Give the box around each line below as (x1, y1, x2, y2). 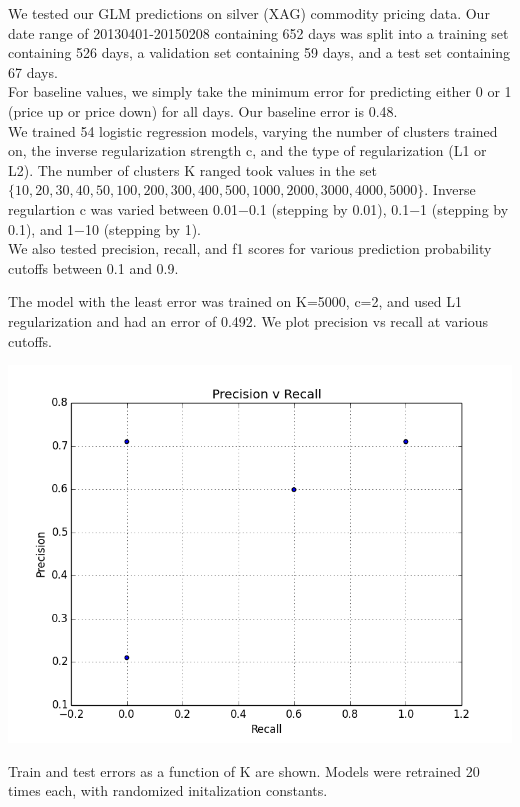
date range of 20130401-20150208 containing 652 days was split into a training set (8, 22, 509, 43)
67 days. (8, 61, 58, 82)
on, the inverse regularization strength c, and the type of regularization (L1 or (8, 140, 487, 161)
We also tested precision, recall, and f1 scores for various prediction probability (8, 238, 492, 259)
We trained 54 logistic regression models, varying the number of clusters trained (8, 120, 498, 141)
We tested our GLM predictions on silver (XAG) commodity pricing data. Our (8, 3, 490, 23)
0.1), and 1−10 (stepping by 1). (8, 218, 201, 239)
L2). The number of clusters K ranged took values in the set (8, 159, 377, 180)
